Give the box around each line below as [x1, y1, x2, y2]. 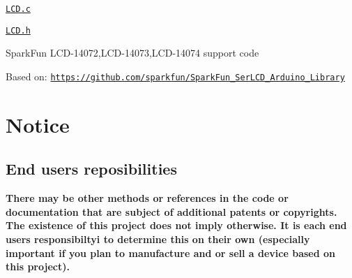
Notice [6, 110, 70, 138]
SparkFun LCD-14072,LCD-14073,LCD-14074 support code [6, 45, 259, 60]
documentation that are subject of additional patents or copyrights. [6, 204, 337, 219]
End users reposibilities [6, 158, 177, 180]
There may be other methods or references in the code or [6, 191, 289, 205]
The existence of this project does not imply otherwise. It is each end [6, 218, 347, 233]
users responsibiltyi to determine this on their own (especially [6, 231, 310, 246]
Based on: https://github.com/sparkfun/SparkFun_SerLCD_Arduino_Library [6, 68, 345, 83]
